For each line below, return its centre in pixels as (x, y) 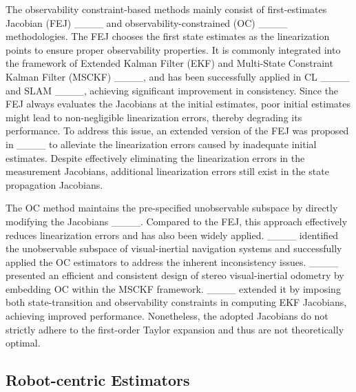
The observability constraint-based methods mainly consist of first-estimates (166, 9)
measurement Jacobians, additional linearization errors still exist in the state (167, 171)
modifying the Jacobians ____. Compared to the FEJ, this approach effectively (177, 221)
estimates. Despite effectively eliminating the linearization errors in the (155, 157)
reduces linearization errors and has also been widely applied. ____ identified (172, 235)
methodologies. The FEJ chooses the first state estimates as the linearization (168, 36)
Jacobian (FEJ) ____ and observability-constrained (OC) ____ (147, 22)
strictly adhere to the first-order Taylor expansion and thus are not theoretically (175, 329)
